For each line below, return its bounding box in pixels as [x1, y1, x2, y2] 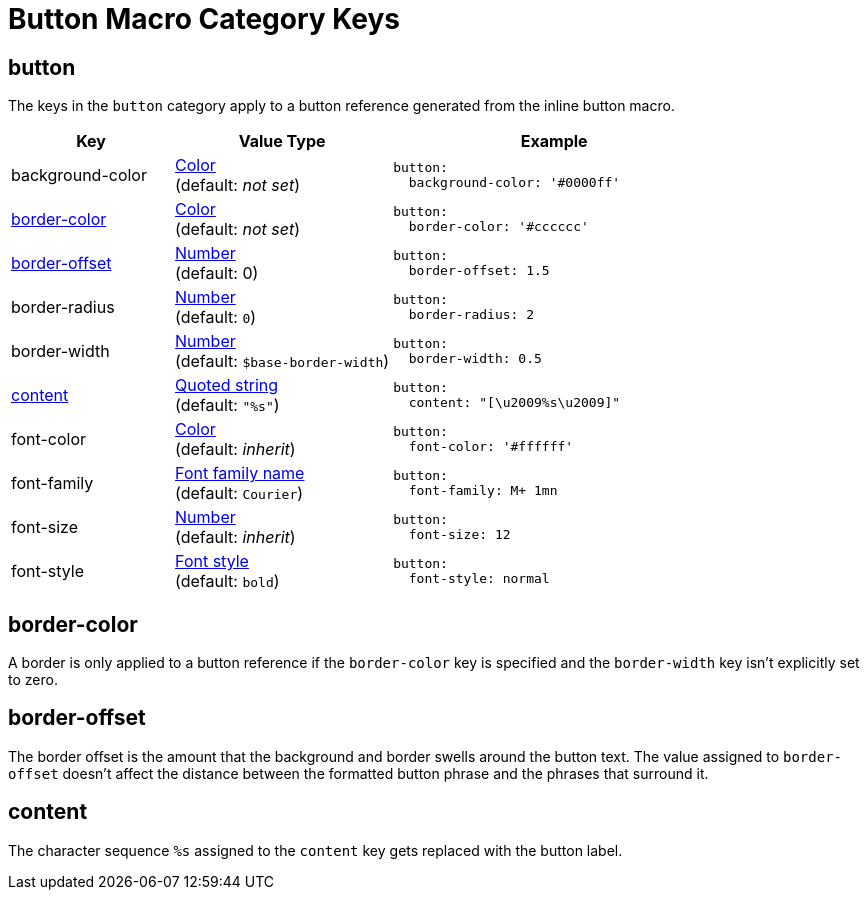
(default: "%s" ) [175, 395, 280, 416]
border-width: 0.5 [408, 351, 542, 367]
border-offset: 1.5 [408, 263, 550, 279]
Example [520, 131, 588, 152]
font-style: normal [408, 571, 550, 587]
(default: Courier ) [175, 483, 304, 504]
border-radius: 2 [408, 307, 535, 323]
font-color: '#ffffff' [408, 439, 574, 455]
